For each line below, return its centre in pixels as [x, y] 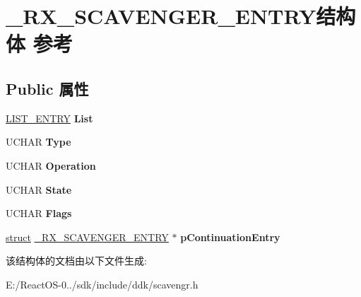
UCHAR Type [39, 142]
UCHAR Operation [51, 165]
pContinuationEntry [230, 237]
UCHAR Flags [39, 213]
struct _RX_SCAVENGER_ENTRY [87, 237]
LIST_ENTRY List [49, 118]
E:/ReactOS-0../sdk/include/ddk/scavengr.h [102, 284]
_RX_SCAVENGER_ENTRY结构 [181, 16]
